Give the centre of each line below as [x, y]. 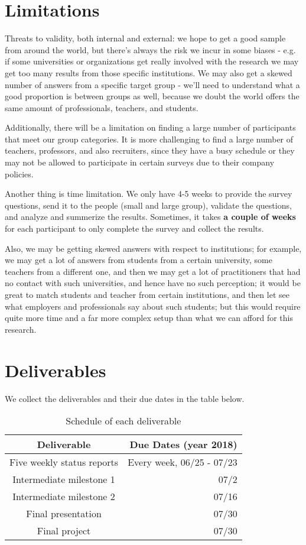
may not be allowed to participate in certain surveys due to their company [140, 162]
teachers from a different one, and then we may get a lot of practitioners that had [153, 271]
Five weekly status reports [64, 462]
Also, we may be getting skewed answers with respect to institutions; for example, [153, 248]
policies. [19, 173]
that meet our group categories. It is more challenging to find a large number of [149, 139]
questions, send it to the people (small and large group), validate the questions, [148, 205]
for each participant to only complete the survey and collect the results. [134, 228]
